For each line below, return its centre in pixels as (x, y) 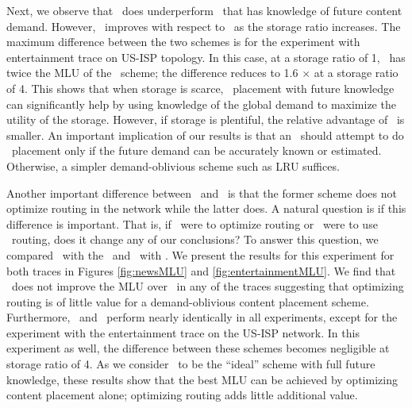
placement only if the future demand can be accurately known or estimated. (196, 150)
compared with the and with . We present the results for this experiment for (200, 254)
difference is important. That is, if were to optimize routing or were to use (192, 223)
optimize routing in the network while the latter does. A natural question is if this (206, 208)
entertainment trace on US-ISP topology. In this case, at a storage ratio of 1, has (206, 57)
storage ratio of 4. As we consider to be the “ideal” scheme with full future (191, 364)
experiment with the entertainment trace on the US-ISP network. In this (183, 332)
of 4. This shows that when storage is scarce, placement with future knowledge (200, 88)
